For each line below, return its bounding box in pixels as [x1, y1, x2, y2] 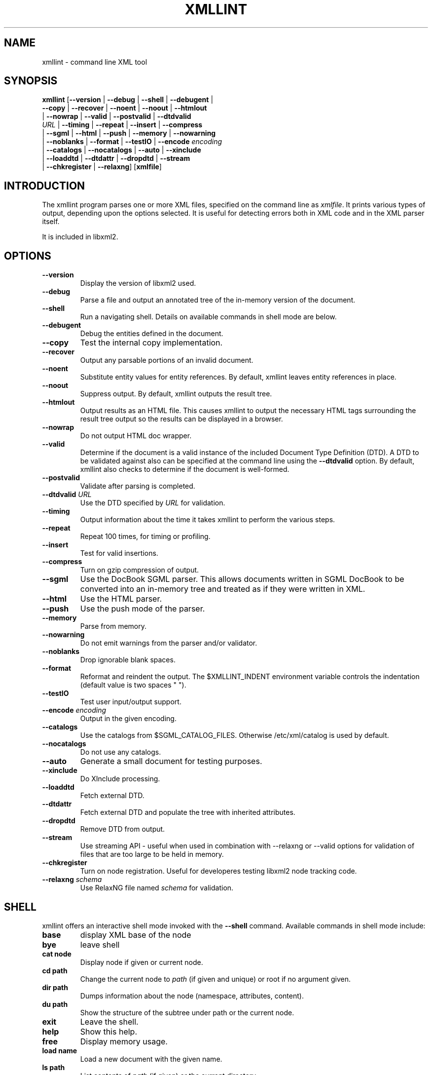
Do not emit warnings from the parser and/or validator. [80, 639, 257, 648]
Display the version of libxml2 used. [80, 279, 196, 288]
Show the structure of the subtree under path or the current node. [80, 1008, 294, 1017]
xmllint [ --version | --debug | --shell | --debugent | [42, 95, 214, 104]
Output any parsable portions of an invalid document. [80, 356, 253, 365]
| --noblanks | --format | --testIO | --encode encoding [42, 137, 222, 146]
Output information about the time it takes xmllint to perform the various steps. [80, 515, 335, 524]
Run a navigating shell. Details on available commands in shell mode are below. [80, 312, 337, 321]
